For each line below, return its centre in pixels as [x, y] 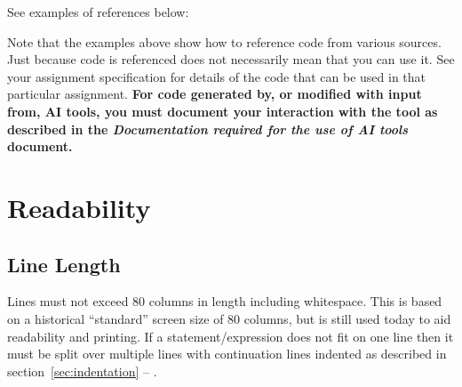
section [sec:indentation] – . [82, 371]
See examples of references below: [98, 12]
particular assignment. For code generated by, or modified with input [215, 94]
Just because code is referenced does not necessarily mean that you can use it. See [231, 59]
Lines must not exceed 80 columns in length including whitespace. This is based [225, 301]
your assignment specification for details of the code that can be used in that [217, 76]
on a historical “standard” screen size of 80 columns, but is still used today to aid [229, 318]
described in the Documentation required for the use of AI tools [208, 129]
